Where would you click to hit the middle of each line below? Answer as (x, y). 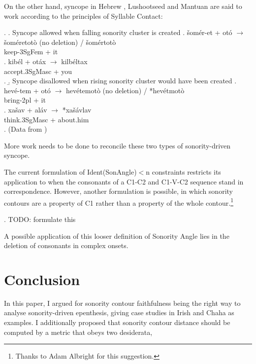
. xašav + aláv (26, 109)
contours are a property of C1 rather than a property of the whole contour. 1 (119, 202)
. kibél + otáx (25, 61)
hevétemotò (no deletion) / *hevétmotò (125, 90)
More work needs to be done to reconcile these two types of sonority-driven (117, 145)
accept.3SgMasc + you (38, 71)
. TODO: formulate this (40, 219)
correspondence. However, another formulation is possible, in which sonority (118, 191)
